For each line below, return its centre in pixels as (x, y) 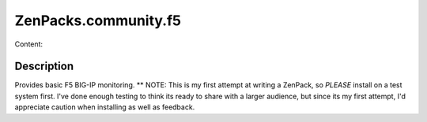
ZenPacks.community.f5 (98, 20)
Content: (29, 44)
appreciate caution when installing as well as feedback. (105, 107)
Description (44, 67)
